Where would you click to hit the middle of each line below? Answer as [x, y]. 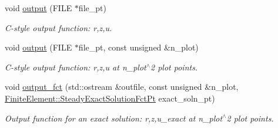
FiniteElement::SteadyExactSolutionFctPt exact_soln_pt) [110, 98]
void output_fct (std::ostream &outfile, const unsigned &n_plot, [122, 87]
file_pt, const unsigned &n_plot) [138, 47]
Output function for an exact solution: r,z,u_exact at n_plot [114, 118]
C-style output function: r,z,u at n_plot [76, 67]
